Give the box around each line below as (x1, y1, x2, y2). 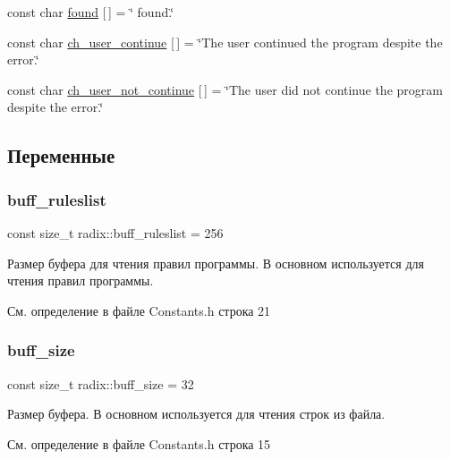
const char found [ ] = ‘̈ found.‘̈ (7, 3, 174, 21)
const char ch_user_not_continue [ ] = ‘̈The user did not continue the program (7, 80, 443, 98)
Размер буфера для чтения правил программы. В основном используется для (7, 253, 424, 272)
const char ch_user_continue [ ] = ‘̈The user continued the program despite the (7, 32, 443, 51)
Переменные (7, 141, 115, 169)
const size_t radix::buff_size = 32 (7, 374, 194, 393)
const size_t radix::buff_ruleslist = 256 (7, 223, 224, 242)
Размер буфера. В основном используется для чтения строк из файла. (7, 404, 386, 423)
